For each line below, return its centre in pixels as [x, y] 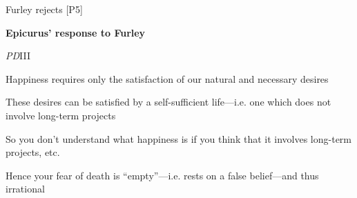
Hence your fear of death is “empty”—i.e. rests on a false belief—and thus [162, 175]
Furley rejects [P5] [44, 9]
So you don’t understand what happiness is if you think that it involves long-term [179, 138]
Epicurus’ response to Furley [76, 32]
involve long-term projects [61, 115]
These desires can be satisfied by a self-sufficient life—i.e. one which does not [168, 102]
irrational [25, 189]
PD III [18, 56]
